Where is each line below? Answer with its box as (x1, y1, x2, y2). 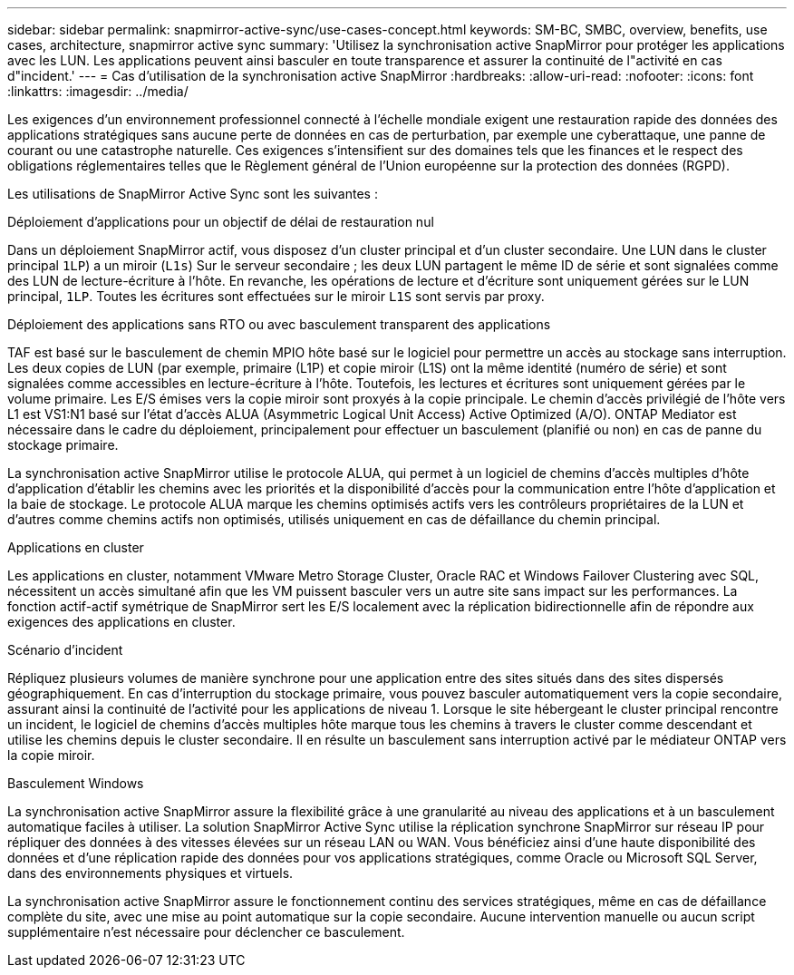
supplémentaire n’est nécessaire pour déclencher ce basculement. (7, 924, 405, 940)
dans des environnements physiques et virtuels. (7, 865, 294, 881)
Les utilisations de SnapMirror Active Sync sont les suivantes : (7, 186, 378, 201)
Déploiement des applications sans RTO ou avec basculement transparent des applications (7, 317, 551, 332)
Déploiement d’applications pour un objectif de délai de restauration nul (7, 214, 434, 229)
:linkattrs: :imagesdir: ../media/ (7, 83, 189, 99)
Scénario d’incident (7, 642, 123, 658)
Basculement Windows (7, 775, 144, 791)
